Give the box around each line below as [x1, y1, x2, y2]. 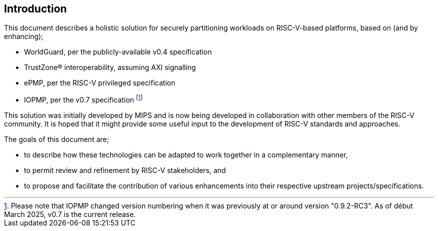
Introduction [4, 2, 67, 15]
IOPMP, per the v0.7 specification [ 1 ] [24, 94, 143, 104]
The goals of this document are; [4, 135, 109, 144]
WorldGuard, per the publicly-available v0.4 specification [24, 47, 212, 56]
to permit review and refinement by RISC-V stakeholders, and [24, 166, 226, 175]
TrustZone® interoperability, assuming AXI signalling [24, 63, 196, 72]
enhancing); [4, 32, 43, 41]
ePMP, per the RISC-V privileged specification [24, 78, 175, 87]
